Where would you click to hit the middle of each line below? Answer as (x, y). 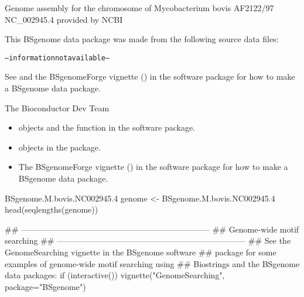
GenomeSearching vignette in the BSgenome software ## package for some (141, 252)
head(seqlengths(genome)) (52, 209)
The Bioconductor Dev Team (57, 107)
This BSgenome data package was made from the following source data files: (142, 39)
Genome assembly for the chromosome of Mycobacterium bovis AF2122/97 (139, 8)
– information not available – (57, 58)
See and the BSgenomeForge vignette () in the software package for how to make (150, 76)
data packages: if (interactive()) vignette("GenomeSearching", (115, 275)
